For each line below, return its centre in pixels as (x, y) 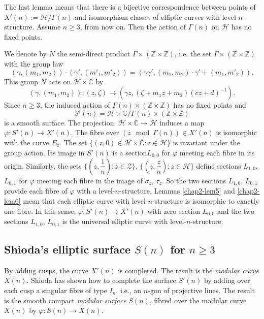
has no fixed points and (210, 105)
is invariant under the (206, 142)
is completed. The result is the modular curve (188, 270)
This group (21, 81)
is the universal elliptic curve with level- (124, 221)
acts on (60, 81)
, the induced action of (75, 105)
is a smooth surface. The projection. (60, 122)
